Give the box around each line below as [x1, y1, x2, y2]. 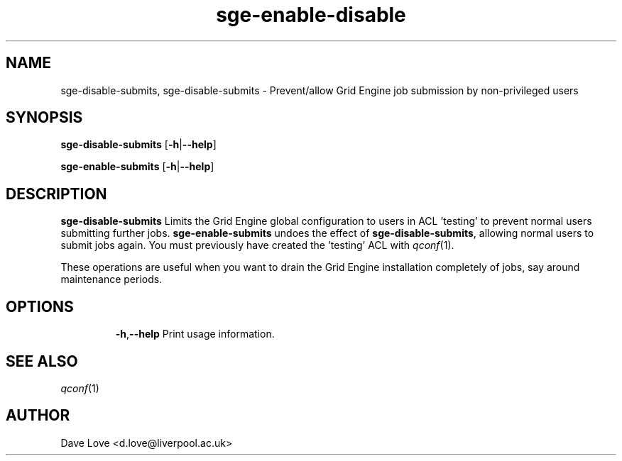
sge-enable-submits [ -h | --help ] [60, 160, 214, 173]
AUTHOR [6, 406, 70, 425]
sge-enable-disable [216, 3, 406, 27]
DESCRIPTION [6, 184, 107, 203]
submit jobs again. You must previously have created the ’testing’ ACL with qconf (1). [60, 239, 454, 252]
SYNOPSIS [6, 109, 83, 127]
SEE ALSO [6, 352, 78, 370]
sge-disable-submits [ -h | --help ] [60, 138, 217, 151]
